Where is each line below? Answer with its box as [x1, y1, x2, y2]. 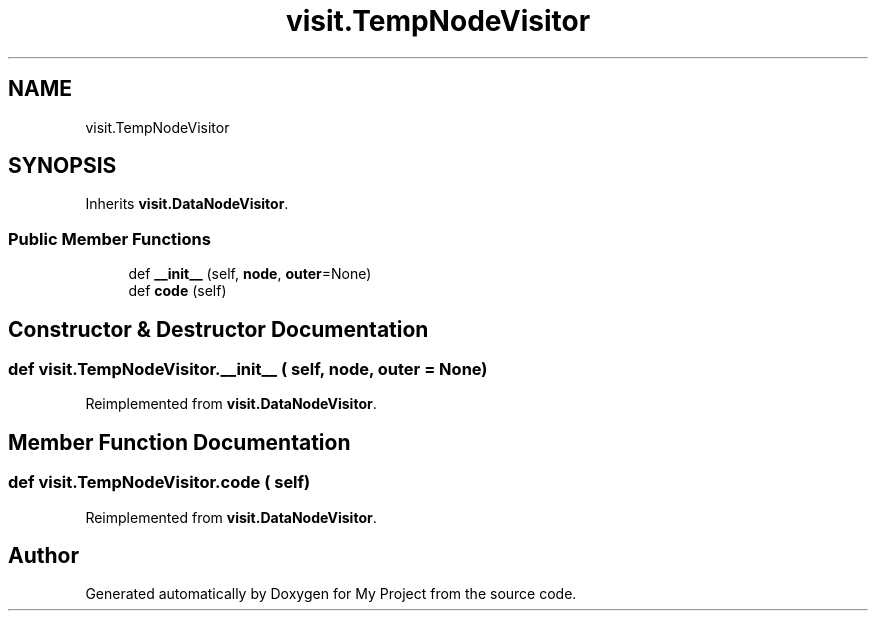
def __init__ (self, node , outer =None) [128, 265, 372, 283]
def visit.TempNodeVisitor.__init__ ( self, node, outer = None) [8, 359, 488, 380]
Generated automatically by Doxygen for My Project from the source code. [85, 585, 577, 603]
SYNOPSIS [8, 153, 117, 179]
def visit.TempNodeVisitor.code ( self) [8, 472, 311, 493]
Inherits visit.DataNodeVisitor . [85, 195, 289, 213]
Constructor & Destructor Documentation [8, 316, 429, 342]
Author [8, 543, 79, 569]
